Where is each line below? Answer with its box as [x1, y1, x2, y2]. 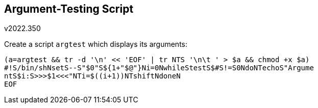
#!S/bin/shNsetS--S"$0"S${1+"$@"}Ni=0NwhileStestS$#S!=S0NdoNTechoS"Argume [4, 64, 314, 72]
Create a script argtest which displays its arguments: [4, 40, 187, 49]
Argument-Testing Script [4, 3, 134, 15]
